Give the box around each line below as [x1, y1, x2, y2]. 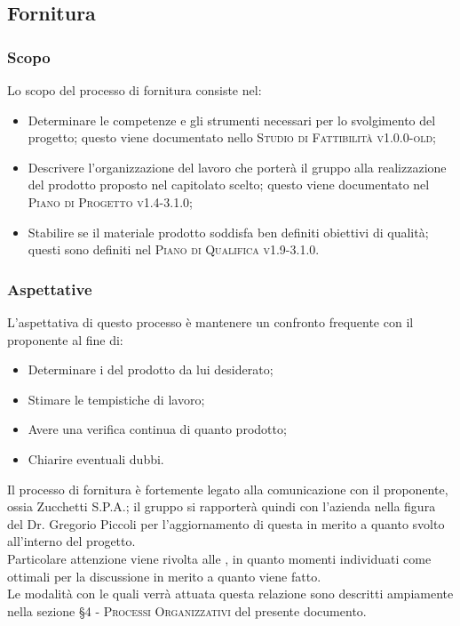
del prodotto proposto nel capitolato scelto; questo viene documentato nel [28, 175, 430, 194]
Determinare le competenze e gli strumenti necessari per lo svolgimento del [28, 110, 436, 129]
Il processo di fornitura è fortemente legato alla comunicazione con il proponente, [7, 479, 448, 498]
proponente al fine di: [7, 330, 123, 349]
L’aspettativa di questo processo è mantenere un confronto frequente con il [7, 312, 414, 331]
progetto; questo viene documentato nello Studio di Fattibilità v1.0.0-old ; [28, 128, 436, 147]
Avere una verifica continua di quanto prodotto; [28, 420, 287, 438]
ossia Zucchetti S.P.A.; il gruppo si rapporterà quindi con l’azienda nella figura [7, 497, 436, 516]
